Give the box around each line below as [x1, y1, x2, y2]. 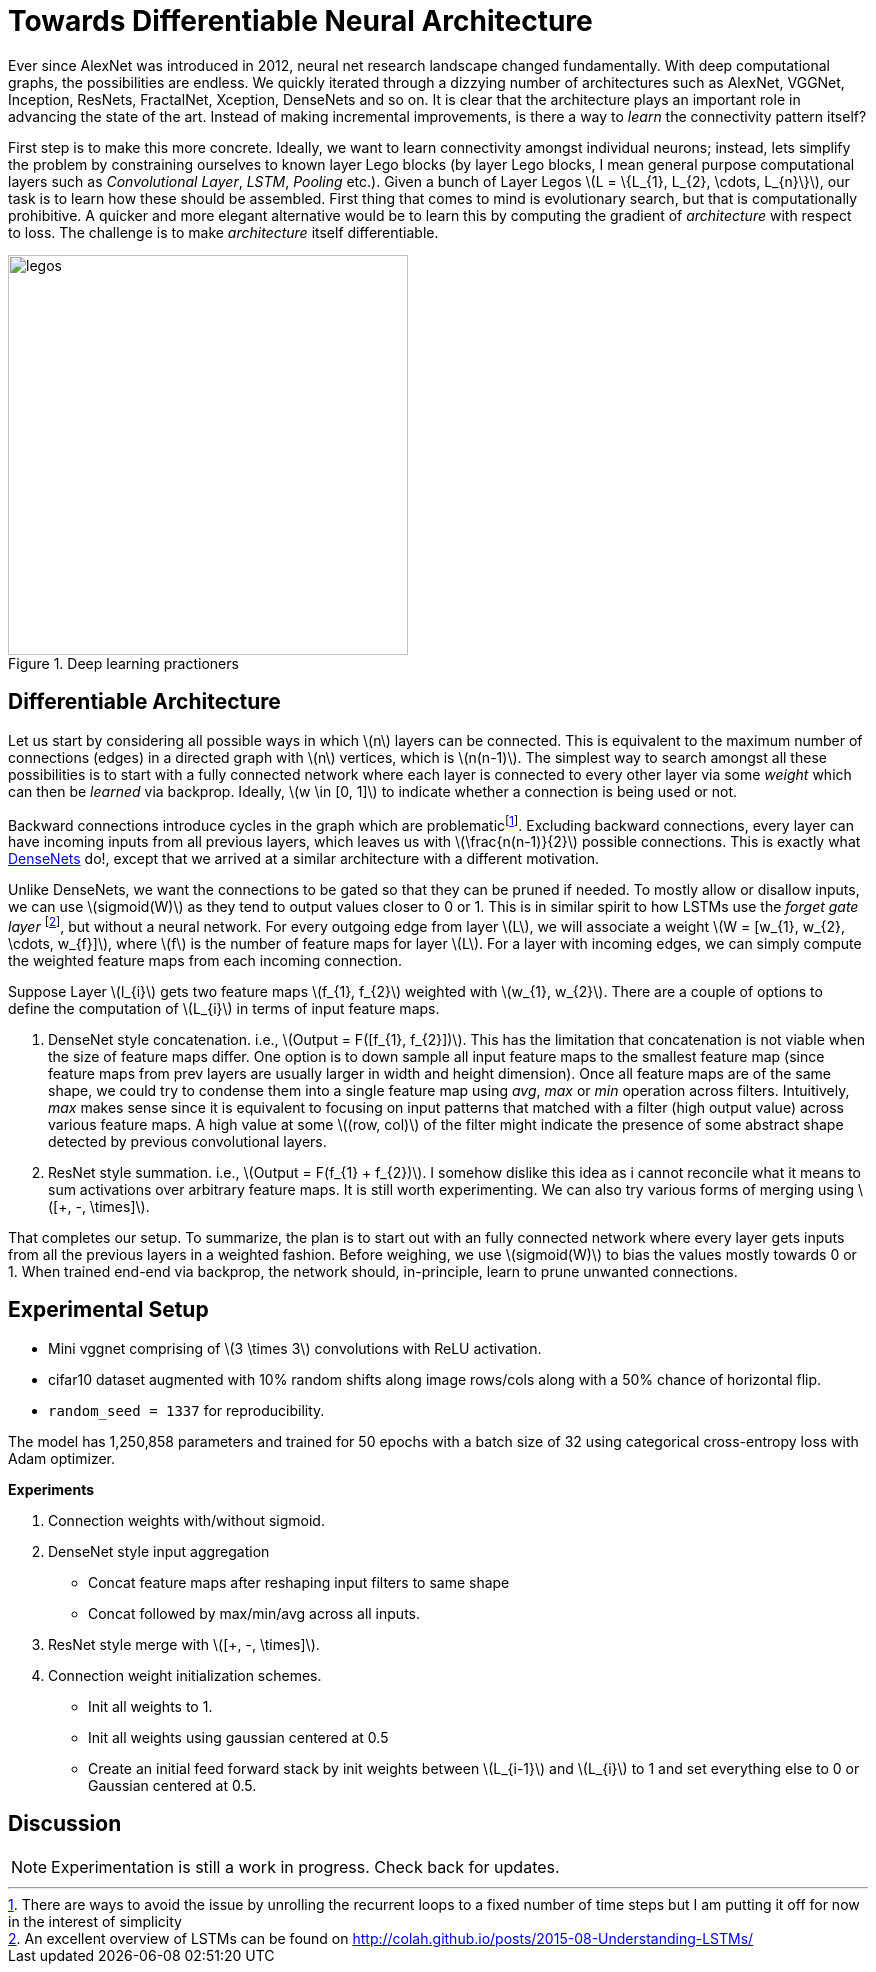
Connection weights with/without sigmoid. [48, 1511, 325, 1529]
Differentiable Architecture [8, 689, 281, 715]
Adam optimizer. [8, 1449, 116, 1467]
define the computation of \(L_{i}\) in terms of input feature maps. [8, 999, 440, 1017]
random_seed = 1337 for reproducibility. [48, 1401, 325, 1419]
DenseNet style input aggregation [48, 1542, 270, 1560]
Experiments [8, 1480, 95, 1498]
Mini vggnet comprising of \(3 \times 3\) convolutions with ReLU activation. [48, 1339, 542, 1357]
